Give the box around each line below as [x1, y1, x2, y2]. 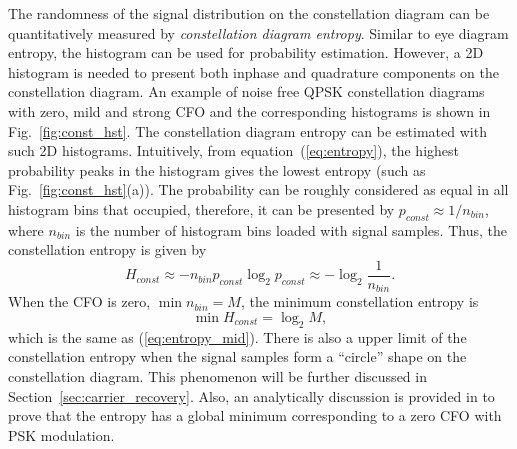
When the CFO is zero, [8, 291, 151, 312]
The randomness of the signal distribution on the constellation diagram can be [8, 3, 490, 23]
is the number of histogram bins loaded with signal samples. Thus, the [75, 219, 507, 240]
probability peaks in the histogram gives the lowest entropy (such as [8, 159, 426, 180]
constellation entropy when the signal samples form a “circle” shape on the [8, 346, 467, 367]
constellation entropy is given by [8, 239, 207, 260]
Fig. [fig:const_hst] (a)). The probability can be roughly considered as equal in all [8, 179, 509, 200]
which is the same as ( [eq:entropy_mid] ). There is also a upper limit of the [8, 326, 467, 347]
